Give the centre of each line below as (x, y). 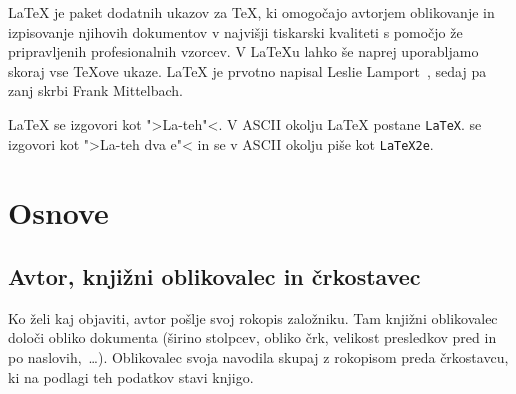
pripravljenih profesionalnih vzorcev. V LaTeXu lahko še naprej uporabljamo (243, 51)
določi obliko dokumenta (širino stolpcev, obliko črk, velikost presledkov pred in (252, 337)
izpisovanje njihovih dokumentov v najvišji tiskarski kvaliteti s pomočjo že (235, 31)
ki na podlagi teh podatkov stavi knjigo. (131, 376)
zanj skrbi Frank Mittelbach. (95, 90)
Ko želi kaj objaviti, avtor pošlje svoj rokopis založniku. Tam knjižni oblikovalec (253, 317)
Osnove (58, 212)
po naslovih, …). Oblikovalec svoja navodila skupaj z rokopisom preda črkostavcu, (258, 357)
